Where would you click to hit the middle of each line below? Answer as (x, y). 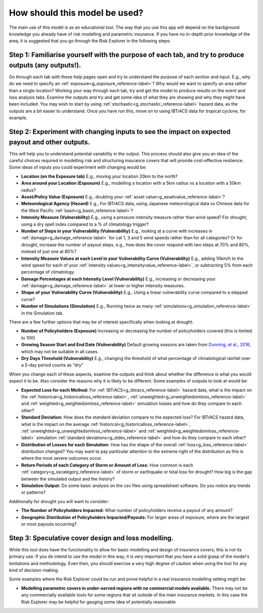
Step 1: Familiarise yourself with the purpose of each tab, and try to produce (127, 55)
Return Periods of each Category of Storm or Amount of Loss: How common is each (107, 465)
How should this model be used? (76, 13)
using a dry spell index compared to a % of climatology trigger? (85, 224)
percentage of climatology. (48, 272)
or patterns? (33, 492)
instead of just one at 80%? (49, 252)
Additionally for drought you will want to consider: (59, 501)
